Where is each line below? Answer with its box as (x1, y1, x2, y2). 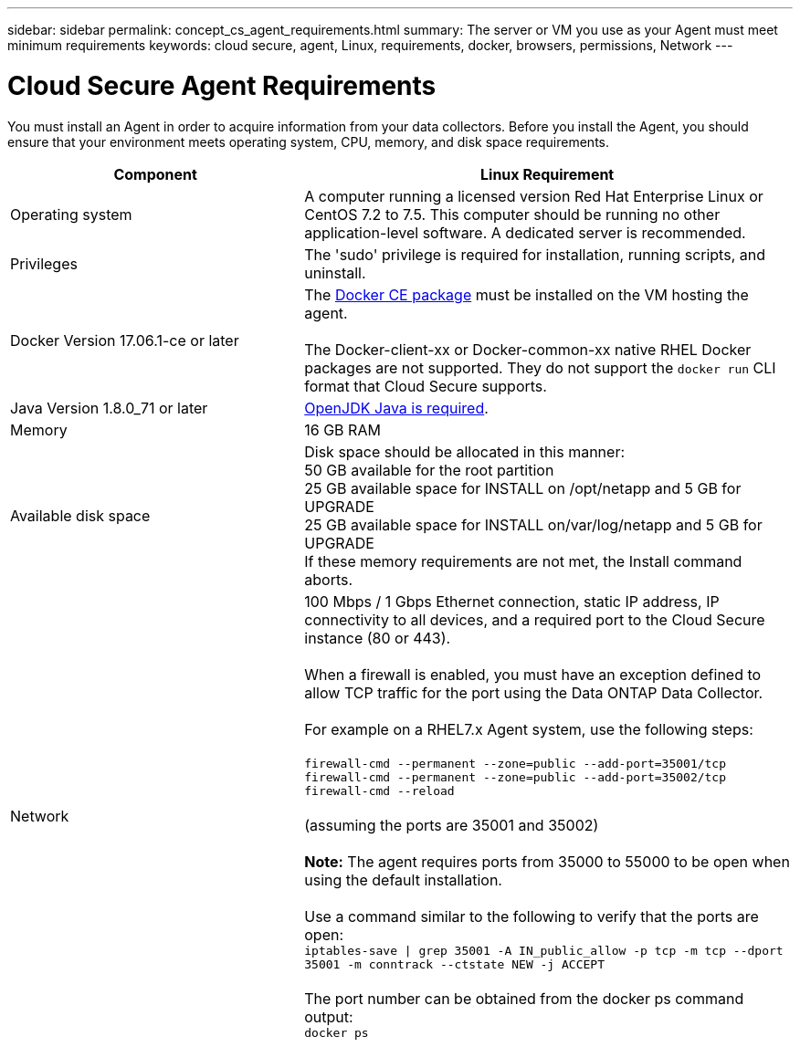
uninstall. (304, 263, 366, 282)
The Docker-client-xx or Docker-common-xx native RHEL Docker (304, 340, 752, 359)
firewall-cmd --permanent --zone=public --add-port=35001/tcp (304, 756, 727, 770)
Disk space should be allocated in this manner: (304, 442, 626, 461)
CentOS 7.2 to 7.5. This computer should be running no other (304, 204, 721, 224)
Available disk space (10, 506, 151, 525)
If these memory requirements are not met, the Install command (304, 551, 742, 571)
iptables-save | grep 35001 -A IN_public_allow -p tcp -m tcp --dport (304, 943, 784, 958)
